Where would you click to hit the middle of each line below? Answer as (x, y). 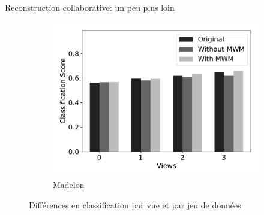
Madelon (69, 185)
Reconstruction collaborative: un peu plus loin (90, 7)
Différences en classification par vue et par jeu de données (135, 205)
